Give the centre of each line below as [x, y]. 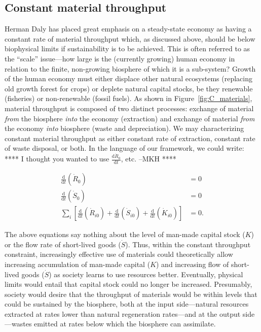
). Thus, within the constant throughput [188, 244]
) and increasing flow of [193, 264]
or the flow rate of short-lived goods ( [63, 244]
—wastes [18, 324]
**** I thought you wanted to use [57, 159]
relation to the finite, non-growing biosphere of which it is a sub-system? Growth [130, 68]
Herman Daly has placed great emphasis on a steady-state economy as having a [128, 29]
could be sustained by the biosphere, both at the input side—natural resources [127, 304]
